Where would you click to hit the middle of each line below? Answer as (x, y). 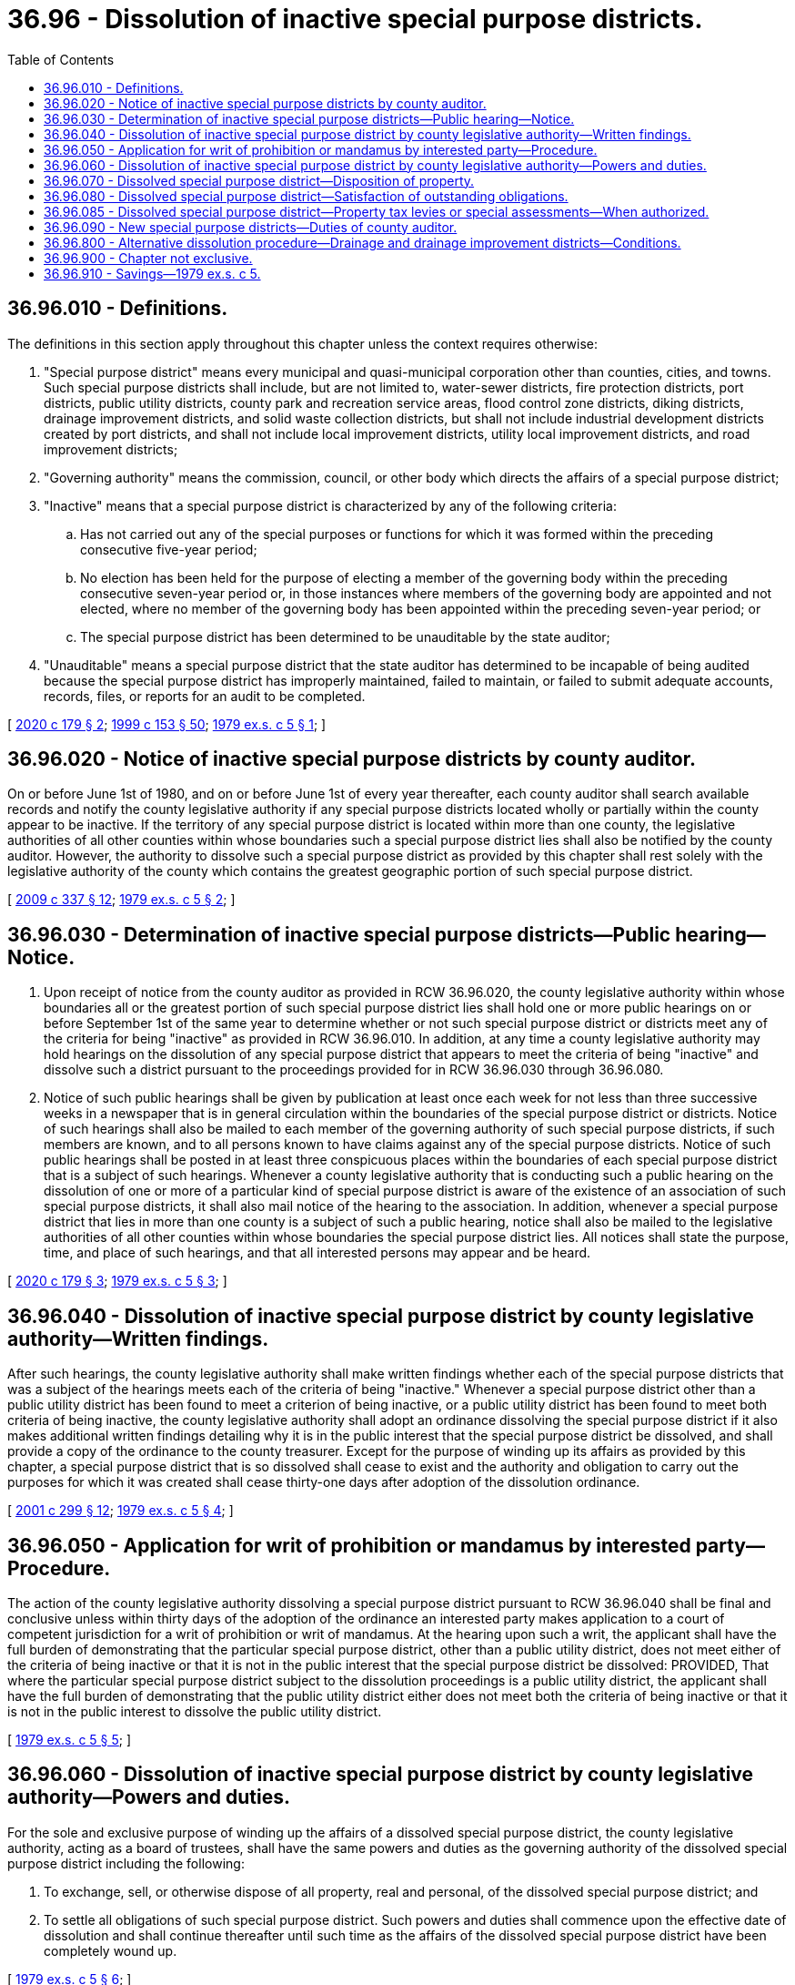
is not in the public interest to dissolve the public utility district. (195, 1711)
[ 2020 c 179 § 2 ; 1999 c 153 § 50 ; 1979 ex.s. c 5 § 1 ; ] (167, 724)
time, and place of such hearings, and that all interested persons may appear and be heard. (317, 1253)
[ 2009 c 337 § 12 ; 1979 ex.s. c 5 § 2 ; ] (121, 900)
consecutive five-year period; (169, 549)
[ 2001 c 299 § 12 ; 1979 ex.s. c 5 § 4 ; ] (121, 1511)
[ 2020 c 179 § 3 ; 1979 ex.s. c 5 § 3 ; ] (117, 1281)
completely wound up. (111, 1950)
